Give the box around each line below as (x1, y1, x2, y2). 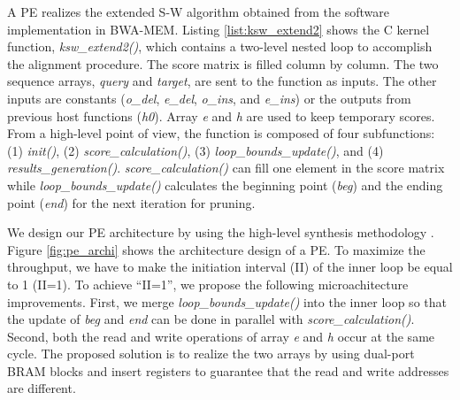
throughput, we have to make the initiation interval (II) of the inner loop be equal (7, 258, 453, 276)
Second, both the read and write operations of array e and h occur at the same (7, 327, 435, 345)
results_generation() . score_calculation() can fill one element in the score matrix (7, 158, 445, 177)
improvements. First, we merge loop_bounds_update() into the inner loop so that (7, 292, 447, 311)
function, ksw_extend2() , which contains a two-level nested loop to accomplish (7, 37, 433, 56)
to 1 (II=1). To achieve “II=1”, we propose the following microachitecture (7, 274, 409, 293)
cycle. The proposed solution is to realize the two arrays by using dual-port (7, 344, 415, 363)
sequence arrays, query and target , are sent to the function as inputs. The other (7, 72, 437, 90)
